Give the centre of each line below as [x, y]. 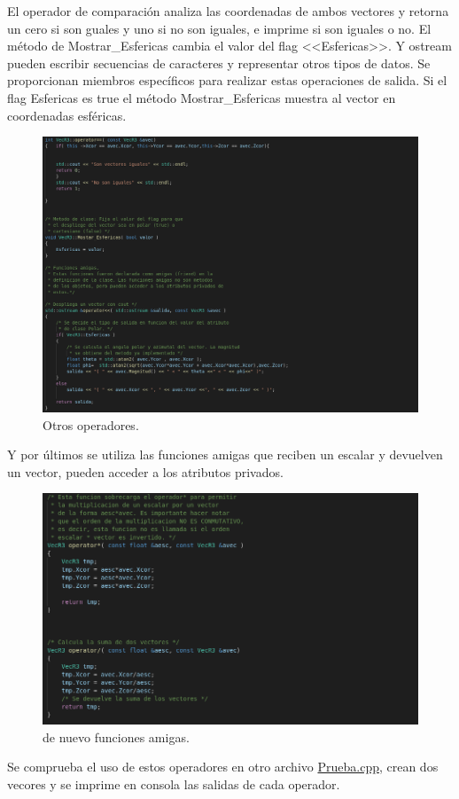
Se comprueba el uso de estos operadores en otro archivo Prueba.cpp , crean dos [223, 767]
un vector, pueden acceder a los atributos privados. [145, 471]
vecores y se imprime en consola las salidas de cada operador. [174, 784]
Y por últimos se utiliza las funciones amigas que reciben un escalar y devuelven [225, 454]
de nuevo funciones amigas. [116, 736]
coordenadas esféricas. [67, 115]
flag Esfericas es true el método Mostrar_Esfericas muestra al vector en [202, 97]
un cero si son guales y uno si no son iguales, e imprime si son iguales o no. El [219, 28]
